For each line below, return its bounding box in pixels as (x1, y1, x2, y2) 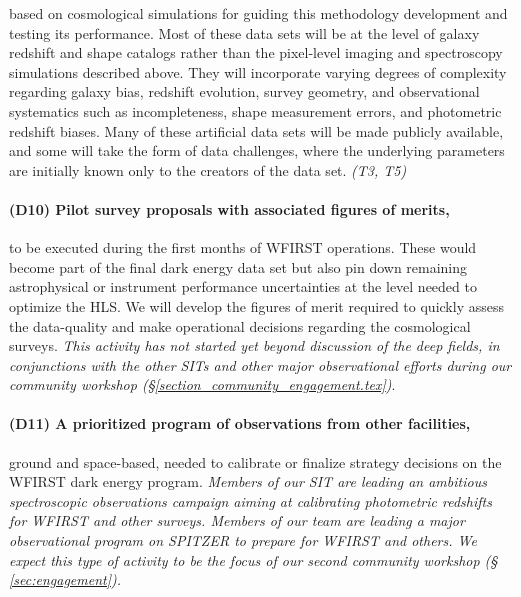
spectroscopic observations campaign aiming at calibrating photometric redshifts (9, 490, 492, 511)
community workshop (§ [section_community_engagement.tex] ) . (9, 374, 396, 395)
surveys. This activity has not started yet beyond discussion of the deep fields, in (9, 335, 500, 356)
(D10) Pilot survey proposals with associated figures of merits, (9, 198, 450, 219)
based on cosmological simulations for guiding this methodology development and (9, 3, 508, 23)
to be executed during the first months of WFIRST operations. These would (9, 237, 477, 258)
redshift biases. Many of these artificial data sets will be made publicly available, (9, 120, 504, 141)
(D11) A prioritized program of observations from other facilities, (9, 413, 471, 434)
